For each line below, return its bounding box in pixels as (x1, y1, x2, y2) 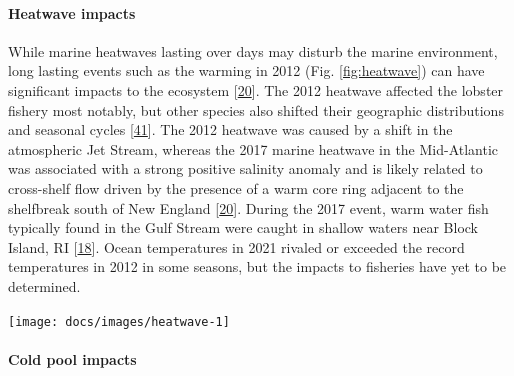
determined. (8, 275, 81, 296)
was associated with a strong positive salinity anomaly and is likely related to (8, 158, 483, 179)
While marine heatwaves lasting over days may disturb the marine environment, (8, 40, 498, 61)
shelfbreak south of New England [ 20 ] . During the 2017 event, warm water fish (8, 197, 489, 218)
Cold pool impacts (8, 348, 137, 369)
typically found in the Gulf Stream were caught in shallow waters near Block (8, 217, 478, 238)
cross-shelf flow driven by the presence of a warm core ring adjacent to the (8, 177, 464, 198)
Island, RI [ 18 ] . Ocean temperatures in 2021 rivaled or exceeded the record (8, 236, 465, 257)
